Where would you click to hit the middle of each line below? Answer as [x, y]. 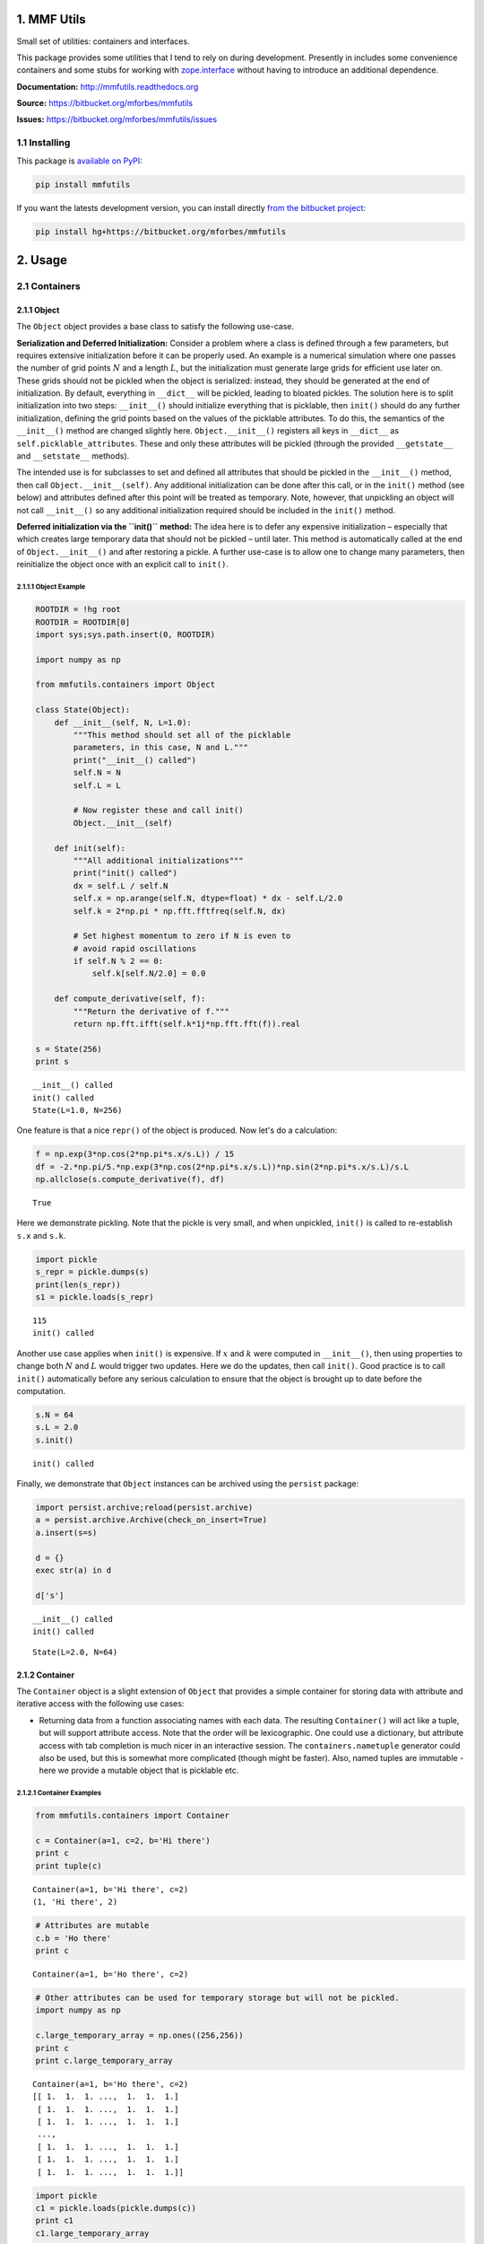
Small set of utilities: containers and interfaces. [103, 41]
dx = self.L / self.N [121, 885]
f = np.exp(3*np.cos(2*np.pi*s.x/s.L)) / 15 [135, 1154]
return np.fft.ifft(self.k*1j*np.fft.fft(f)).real [186, 1024]
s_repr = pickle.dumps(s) [92, 1272]
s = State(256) [69, 1049]
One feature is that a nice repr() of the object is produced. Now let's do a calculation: [177, 1130]
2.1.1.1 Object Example [51, 587]
